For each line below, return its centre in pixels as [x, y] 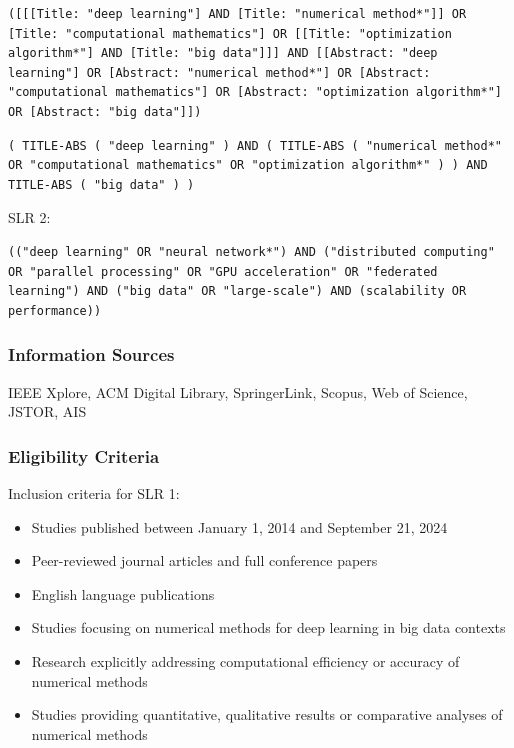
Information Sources [91, 354]
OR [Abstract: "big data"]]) [105, 111]
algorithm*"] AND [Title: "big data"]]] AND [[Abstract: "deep [223, 53]
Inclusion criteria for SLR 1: [94, 492]
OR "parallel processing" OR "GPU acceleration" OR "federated [223, 271]
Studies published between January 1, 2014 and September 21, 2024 [239, 526]
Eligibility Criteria [84, 455]
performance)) [55, 310]
